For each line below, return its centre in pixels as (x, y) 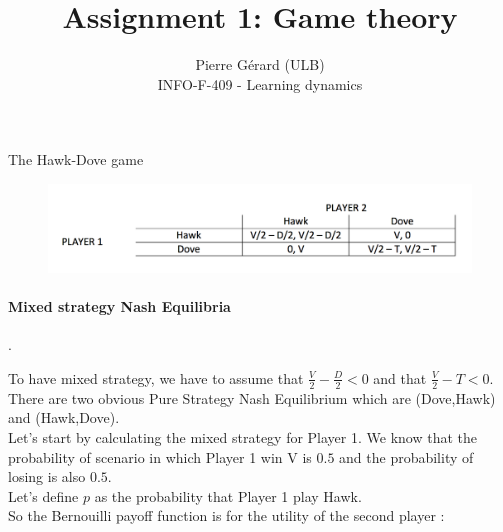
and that (400, 377)
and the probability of (406, 456)
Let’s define (43, 495)
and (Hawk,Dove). (64, 417)
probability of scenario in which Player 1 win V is (160, 456)
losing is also (47, 476)
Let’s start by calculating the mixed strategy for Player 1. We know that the (242, 436)
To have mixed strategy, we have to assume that (156, 377)
